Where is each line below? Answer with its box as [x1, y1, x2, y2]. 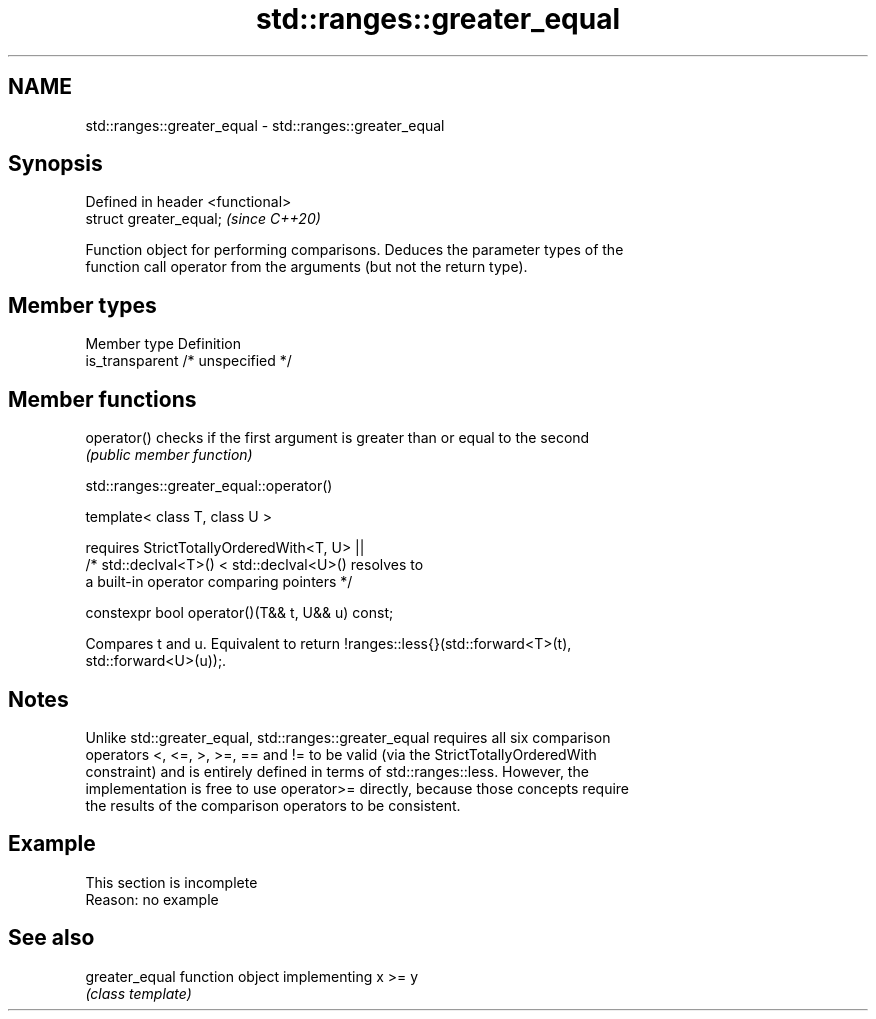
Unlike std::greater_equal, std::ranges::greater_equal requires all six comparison [85, 728, 611, 746]
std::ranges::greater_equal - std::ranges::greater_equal [85, 116, 445, 134]
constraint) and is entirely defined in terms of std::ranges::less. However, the [85, 762, 589, 780]
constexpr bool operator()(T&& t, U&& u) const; [85, 604, 394, 622]
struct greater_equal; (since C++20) [85, 210, 321, 228]
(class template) [85, 984, 192, 1002]
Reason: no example [85, 890, 219, 908]
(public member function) [85, 446, 253, 464]
